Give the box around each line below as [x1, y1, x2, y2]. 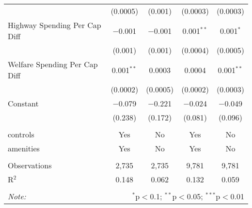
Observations [8, 160, 52, 171]
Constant [8, 98, 39, 109]
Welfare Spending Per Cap [8, 59, 98, 70]
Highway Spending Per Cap [8, 19, 101, 30]
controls [8, 129, 34, 140]
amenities [8, 143, 40, 154]
